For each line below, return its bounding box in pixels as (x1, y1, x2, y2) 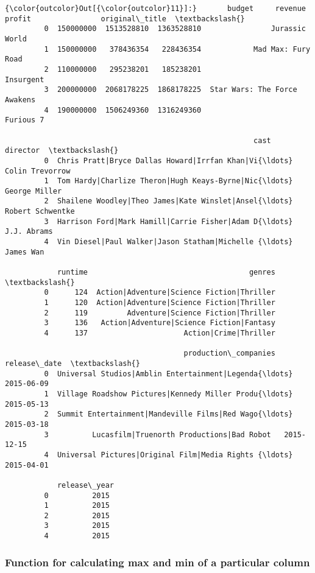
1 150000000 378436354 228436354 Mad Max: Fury (44, 44, 311, 54)
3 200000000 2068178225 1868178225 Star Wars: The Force (44, 85, 297, 94)
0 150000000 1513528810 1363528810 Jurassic (44, 24, 306, 33)
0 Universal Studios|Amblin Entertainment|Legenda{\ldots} (44, 369, 293, 378)
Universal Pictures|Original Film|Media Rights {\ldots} (57, 450, 293, 459)
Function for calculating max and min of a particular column (5, 554, 310, 569)
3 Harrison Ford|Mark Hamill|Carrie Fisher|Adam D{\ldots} (44, 217, 293, 226)
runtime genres (57, 268, 275, 277)
